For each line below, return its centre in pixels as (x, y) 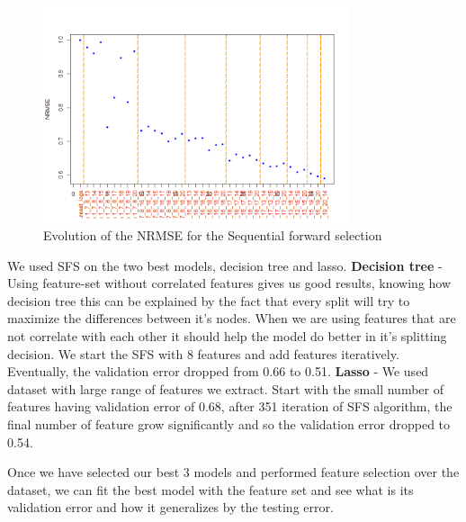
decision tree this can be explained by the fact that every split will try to (209, 300)
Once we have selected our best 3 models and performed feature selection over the (233, 472)
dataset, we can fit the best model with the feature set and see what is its (211, 489)
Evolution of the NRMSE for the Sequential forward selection (213, 235)
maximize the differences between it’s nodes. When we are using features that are (232, 318)
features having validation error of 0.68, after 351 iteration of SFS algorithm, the (230, 406)
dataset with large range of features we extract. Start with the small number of (226, 388)
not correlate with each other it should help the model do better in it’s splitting (227, 336)
